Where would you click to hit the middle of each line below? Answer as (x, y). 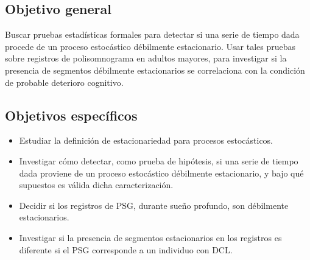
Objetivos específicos (71, 115)
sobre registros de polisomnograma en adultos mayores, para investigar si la (146, 58)
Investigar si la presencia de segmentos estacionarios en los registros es (150, 237)
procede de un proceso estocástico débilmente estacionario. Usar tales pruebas (150, 46)
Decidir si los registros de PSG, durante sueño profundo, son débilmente (154, 205)
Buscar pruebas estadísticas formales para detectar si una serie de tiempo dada (152, 34)
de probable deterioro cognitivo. (64, 82)
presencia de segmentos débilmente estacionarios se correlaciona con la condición (155, 70)
